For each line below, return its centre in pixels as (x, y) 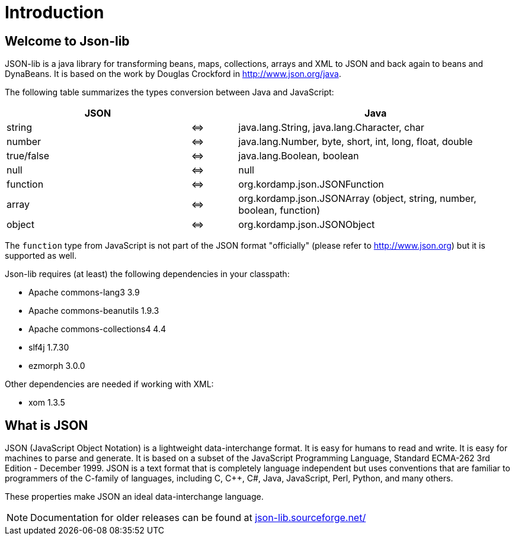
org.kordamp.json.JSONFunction (311, 184)
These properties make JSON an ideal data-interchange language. (134, 497)
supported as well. (41, 256)
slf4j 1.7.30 (49, 348)
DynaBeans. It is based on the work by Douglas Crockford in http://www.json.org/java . (173, 74)
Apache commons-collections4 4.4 (97, 329)
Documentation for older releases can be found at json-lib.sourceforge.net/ (198, 518)
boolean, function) (279, 210)
